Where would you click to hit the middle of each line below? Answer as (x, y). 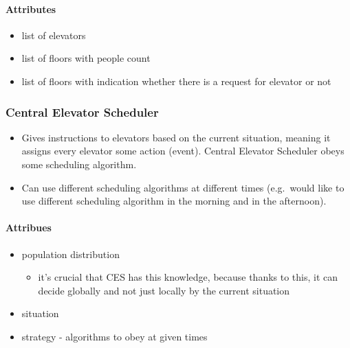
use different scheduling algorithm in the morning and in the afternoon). (174, 201)
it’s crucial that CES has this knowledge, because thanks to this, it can (188, 277)
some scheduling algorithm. (79, 164)
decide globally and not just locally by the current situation (164, 290)
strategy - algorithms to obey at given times (114, 336)
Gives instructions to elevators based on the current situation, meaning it (176, 137)
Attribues (29, 228)
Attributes (31, 9)
